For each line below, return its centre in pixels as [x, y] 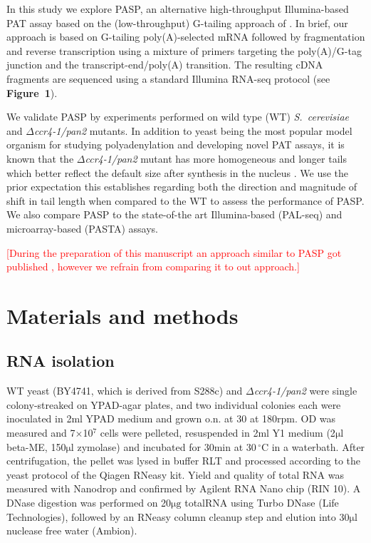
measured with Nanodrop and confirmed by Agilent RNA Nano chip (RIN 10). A [184, 488]
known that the [40, 158]
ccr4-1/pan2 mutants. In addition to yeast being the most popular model [193, 130]
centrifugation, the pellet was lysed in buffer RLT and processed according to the [184, 461]
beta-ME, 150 [36, 446]
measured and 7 [41, 433]
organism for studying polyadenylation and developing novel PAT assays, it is [176, 144]
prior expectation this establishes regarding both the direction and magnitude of [182, 187]
